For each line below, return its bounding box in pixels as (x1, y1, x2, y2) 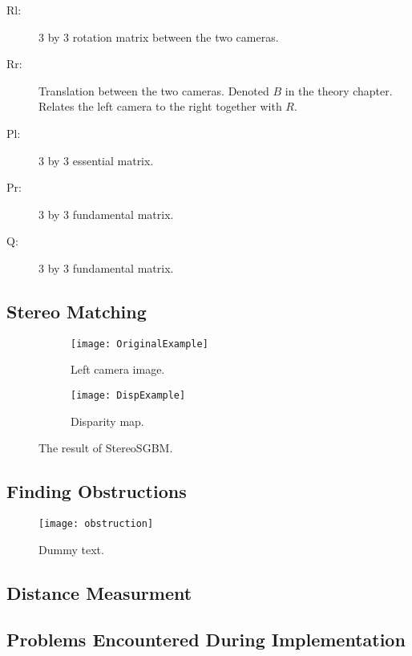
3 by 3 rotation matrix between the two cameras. (38, 28, 279, 45)
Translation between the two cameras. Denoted (38, 82, 269, 99)
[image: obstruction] (38, 518, 154, 530)
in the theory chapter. (285, 82, 393, 99)
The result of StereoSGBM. (38, 439, 173, 456)
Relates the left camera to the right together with (38, 98, 282, 115)
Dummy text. (38, 541, 104, 557)
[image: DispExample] (71, 389, 186, 401)
